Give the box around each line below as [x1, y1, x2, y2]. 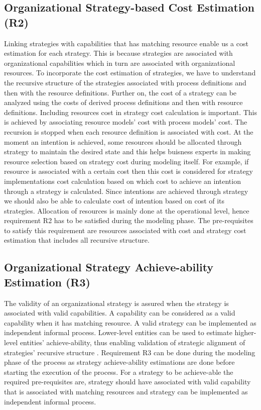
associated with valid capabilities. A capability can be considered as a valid [4, 307, 235, 318]
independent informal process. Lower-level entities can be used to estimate [4, 327, 232, 338]
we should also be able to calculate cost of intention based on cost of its [4, 195, 225, 206]
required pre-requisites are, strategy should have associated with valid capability [4, 376, 251, 387]
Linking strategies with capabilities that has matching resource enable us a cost [4, 38, 248, 48]
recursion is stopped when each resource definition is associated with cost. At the [4, 126, 253, 137]
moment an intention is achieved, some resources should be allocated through [4, 136, 242, 147]
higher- [234, 327, 256, 338]
